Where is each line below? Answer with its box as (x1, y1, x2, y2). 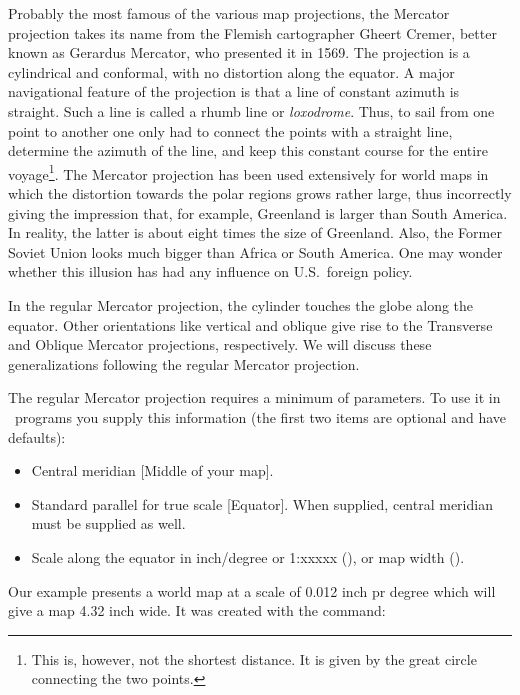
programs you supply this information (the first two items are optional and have (14, 406, 506, 427)
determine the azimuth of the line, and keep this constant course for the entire (8, 140, 488, 161)
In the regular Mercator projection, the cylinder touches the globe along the (8, 294, 474, 315)
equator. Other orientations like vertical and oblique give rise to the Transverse (8, 314, 493, 335)
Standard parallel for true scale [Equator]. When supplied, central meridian (31, 493, 493, 514)
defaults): (8, 426, 66, 447)
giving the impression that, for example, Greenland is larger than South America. (8, 202, 508, 223)
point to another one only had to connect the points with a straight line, (8, 120, 453, 141)
